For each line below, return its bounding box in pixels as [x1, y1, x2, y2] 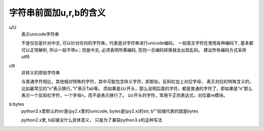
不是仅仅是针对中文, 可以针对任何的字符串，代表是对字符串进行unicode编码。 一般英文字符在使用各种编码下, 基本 [21, 40, 249, 46]
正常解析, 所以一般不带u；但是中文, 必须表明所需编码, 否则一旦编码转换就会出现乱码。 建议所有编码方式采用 [29, 47, 247, 53]
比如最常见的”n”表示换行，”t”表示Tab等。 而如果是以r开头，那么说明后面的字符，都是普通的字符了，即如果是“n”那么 [21, 86, 253, 91]
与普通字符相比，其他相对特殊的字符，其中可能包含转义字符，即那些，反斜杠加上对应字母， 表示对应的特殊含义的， [21, 79, 254, 85]
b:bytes [9, 101, 24, 107]
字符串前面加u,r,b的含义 [9, 7, 106, 18]
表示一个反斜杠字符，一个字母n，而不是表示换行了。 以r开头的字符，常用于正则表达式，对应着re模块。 [21, 92, 228, 98]
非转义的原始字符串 [21, 69, 60, 75]
